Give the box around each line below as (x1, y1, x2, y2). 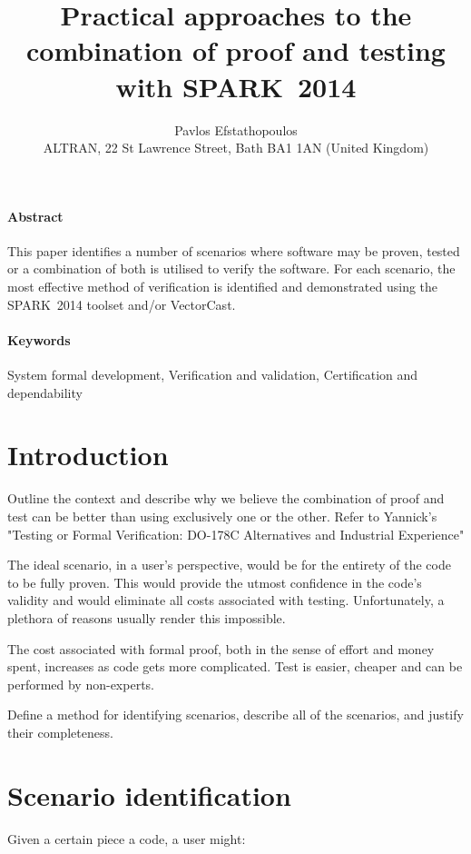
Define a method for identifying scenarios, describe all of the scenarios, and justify (7, 705, 464, 724)
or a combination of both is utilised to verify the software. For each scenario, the (7, 259, 456, 278)
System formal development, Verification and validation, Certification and (7, 365, 418, 384)
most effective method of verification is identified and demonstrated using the (7, 277, 438, 296)
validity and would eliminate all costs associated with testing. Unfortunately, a (7, 591, 445, 610)
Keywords (7, 330, 71, 349)
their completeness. (7, 722, 113, 741)
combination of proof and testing (26, 32, 446, 69)
